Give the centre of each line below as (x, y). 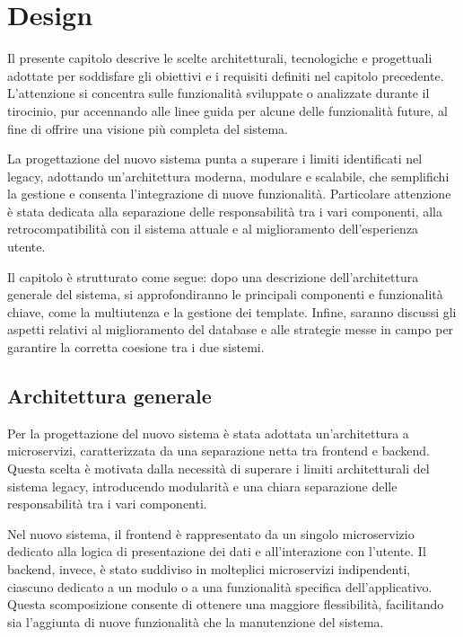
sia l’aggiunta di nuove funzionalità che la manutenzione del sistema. (196, 621)
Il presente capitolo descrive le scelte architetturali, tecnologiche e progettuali (220, 58)
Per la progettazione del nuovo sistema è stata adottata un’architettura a (208, 433)
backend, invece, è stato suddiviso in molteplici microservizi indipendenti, (209, 568)
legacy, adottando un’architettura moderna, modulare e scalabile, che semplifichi (228, 176)
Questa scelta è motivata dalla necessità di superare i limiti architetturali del (218, 469)
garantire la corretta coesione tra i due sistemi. (136, 347)
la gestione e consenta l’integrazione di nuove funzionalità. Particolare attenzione (229, 194)
